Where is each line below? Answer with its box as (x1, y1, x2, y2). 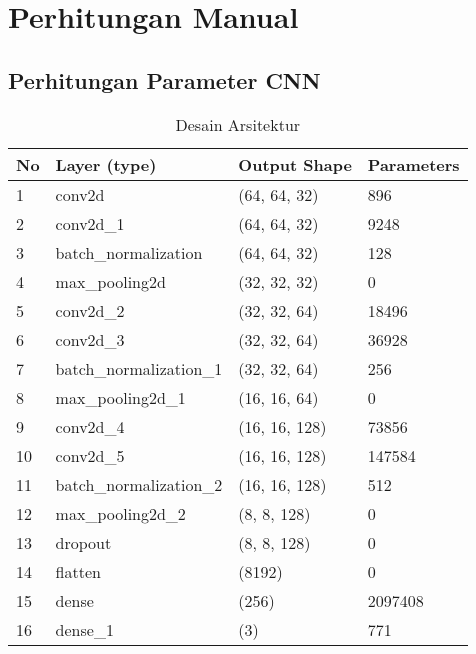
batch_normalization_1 (55, 356, 223, 380)
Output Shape (238, 152, 352, 176)
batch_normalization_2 (55, 472, 223, 496)
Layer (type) (55, 152, 157, 176)
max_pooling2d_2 (55, 501, 186, 525)
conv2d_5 (55, 443, 125, 467)
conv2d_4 (55, 414, 125, 438)
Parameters (367, 152, 460, 176)
